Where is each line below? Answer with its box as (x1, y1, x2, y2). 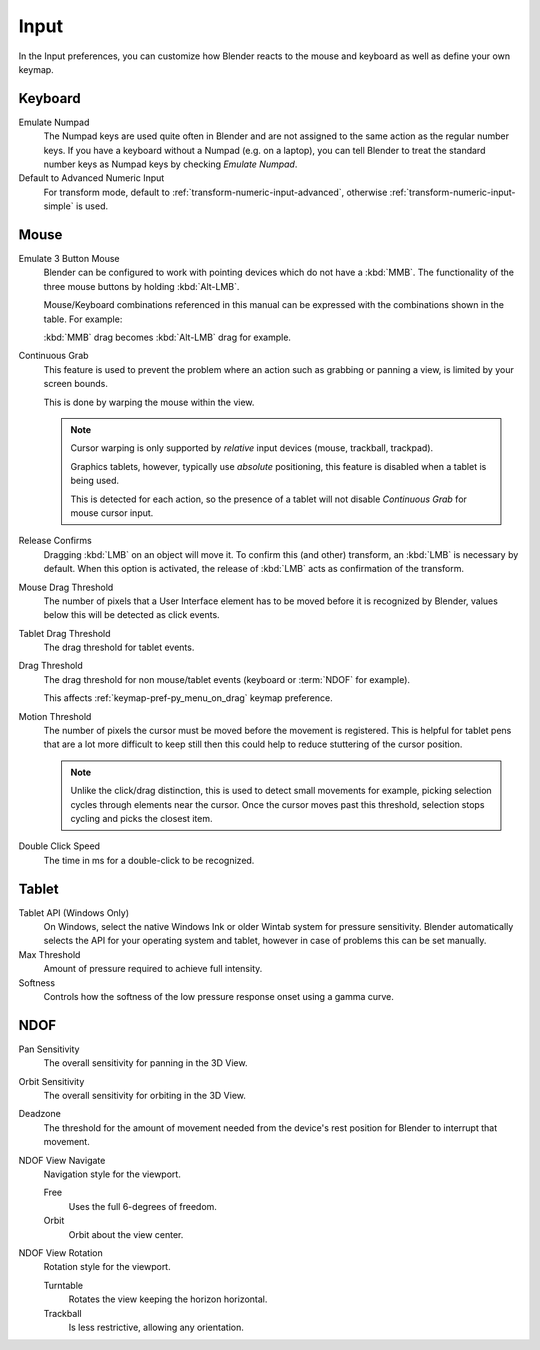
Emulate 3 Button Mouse (18, 253, 120, 265)
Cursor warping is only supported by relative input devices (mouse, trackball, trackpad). (70, 442, 434, 454)
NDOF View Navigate (18, 1154, 106, 1166)
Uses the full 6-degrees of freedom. (68, 1200, 217, 1212)
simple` (43, 200, 74, 212)
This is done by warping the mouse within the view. (43, 396, 255, 408)
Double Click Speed (18, 840, 100, 852)
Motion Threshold (18, 710, 92, 722)
